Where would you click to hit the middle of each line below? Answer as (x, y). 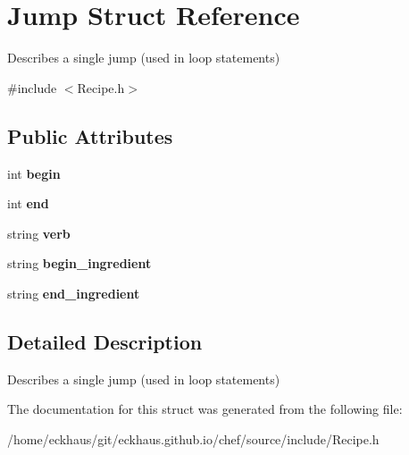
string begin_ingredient (79, 263)
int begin (34, 173)
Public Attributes (90, 135)
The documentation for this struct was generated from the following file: (205, 409)
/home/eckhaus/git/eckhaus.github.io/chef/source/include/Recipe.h (193, 438)
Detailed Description (105, 341)
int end (28, 203)
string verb (39, 233)
